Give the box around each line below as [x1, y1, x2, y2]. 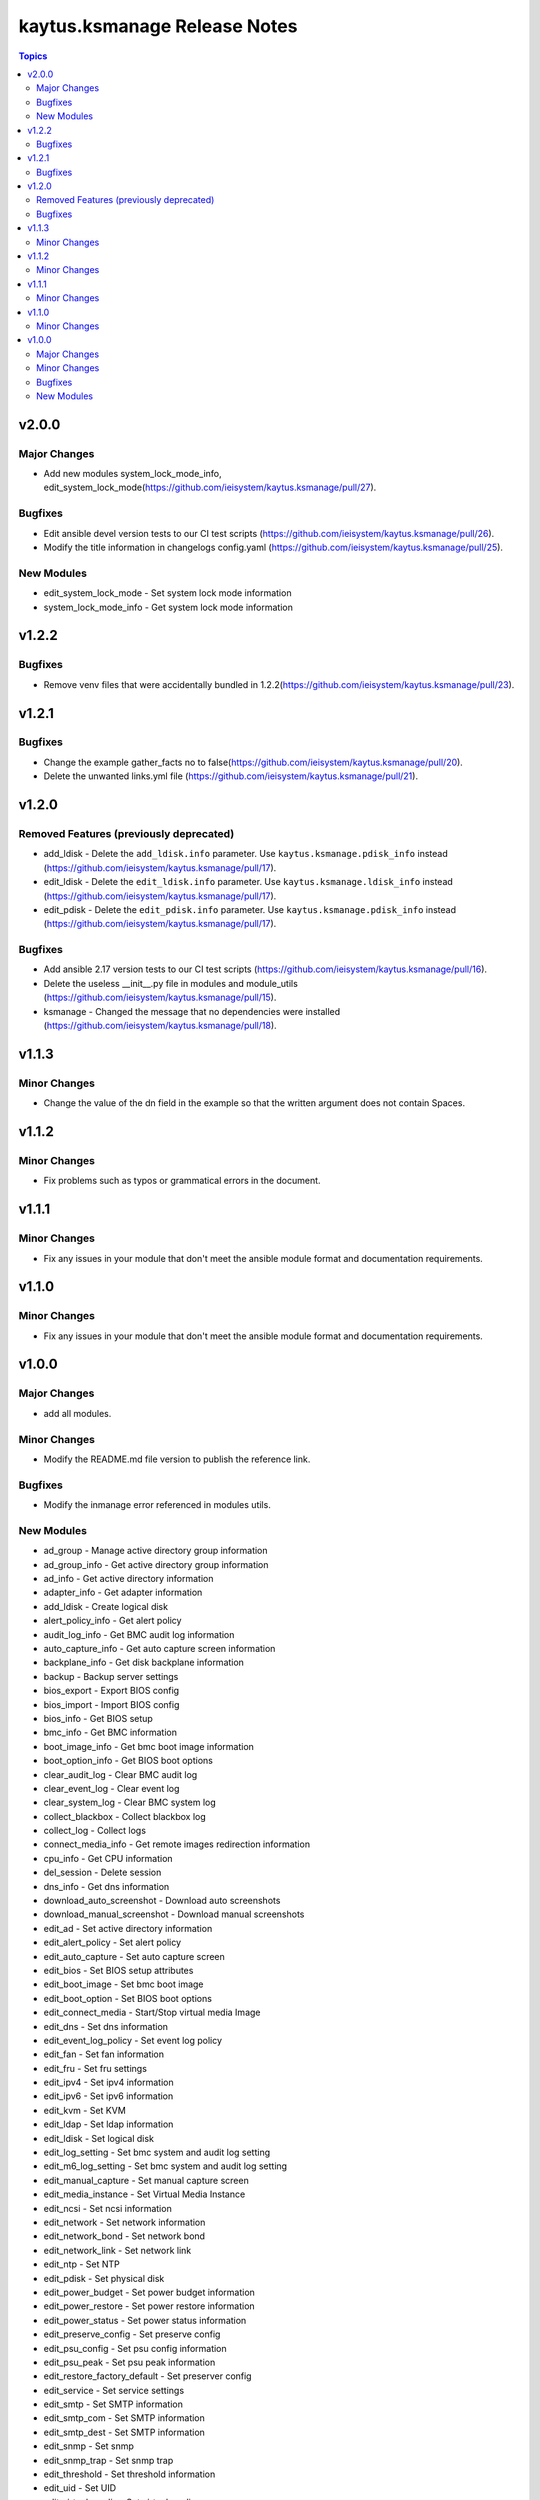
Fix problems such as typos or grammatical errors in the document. [43, 1175, 321, 1187]
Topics [18, 50, 48, 62]
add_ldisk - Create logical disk [43, 1600, 169, 1612]
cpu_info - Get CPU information [43, 1852, 174, 1864]
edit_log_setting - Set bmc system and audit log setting [43, 2146, 271, 2159]
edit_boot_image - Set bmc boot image [43, 1978, 204, 1990]
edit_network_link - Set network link [43, 2244, 192, 2256]
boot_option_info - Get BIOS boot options [43, 1755, 214, 1767]
